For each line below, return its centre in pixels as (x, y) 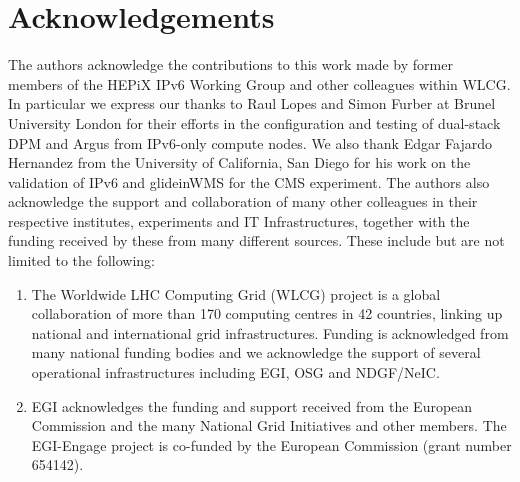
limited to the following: (82, 260)
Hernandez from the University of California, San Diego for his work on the (239, 162)
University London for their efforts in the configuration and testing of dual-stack (254, 122)
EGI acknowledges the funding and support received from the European (252, 405)
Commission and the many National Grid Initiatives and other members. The (269, 425)
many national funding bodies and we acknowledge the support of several (256, 352)
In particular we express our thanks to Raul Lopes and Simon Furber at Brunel (252, 103)
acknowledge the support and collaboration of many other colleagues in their (243, 201)
